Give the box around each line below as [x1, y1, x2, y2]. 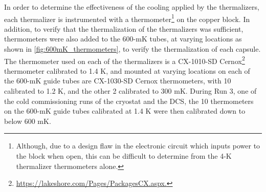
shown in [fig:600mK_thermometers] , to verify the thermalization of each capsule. [4, 44, 261, 54]
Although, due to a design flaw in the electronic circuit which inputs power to [16, 140, 260, 151]
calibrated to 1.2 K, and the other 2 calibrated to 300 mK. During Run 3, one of [4, 86, 257, 96]
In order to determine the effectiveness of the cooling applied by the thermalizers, [4, 2, 259, 12]
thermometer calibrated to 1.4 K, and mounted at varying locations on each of [4, 65, 250, 76]
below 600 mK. [4, 115, 51, 126]
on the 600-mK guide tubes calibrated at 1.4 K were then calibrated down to [4, 105, 246, 116]
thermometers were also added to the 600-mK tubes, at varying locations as [4, 33, 242, 44]
